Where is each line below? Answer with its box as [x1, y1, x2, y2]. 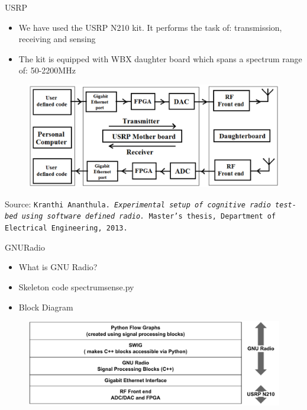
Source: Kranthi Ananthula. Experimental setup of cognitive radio [5, 197, 271, 210]
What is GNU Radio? [18, 261, 98, 273]
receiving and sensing [18, 33, 96, 45]
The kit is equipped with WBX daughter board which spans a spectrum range [18, 52, 302, 65]
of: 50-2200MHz [18, 64, 76, 76]
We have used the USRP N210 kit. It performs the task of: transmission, [18, 21, 282, 33]
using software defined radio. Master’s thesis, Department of [21, 212, 276, 221]
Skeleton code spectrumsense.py [18, 280, 134, 293]
